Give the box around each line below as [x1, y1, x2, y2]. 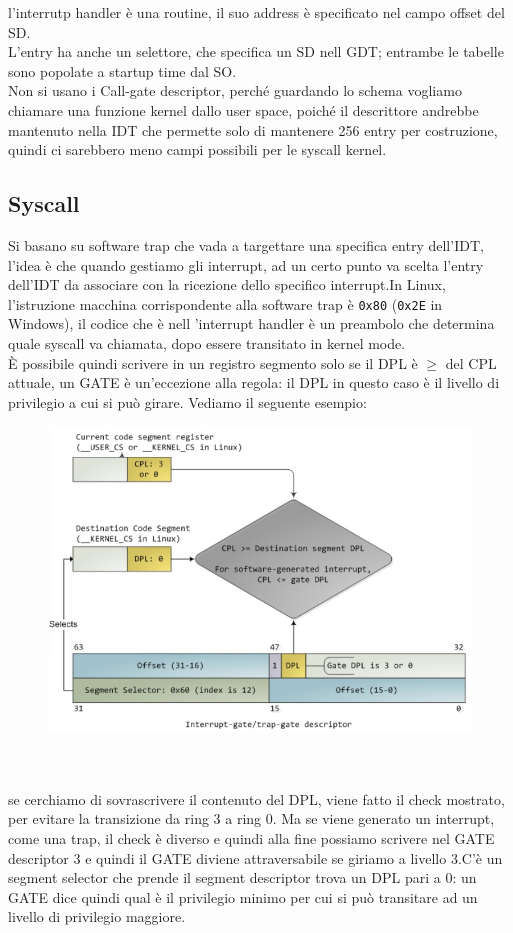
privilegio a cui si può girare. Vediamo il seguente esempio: [8, 391, 367, 412]
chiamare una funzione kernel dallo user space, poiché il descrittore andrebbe [8, 99, 479, 120]
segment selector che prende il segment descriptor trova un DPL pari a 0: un [8, 867, 477, 888]
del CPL [445, 352, 497, 373]
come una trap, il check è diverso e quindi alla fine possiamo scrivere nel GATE [8, 827, 495, 848]
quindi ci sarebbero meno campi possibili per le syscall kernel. [8, 139, 387, 160]
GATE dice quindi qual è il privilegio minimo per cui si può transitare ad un [8, 886, 478, 907]
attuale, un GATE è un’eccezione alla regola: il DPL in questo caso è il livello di [8, 372, 500, 393]
